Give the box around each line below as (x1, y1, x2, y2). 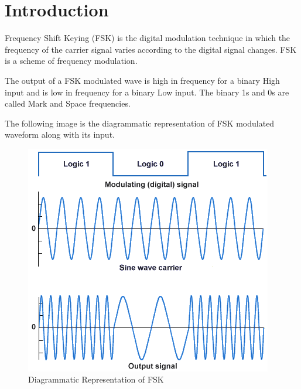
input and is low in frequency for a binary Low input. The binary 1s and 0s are (5, 86, 289, 98)
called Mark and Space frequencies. (5, 97, 131, 110)
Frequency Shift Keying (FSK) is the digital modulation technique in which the (5, 32, 290, 44)
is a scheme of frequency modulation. (5, 54, 138, 67)
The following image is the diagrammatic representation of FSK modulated (5, 117, 275, 129)
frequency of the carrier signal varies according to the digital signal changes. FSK (5, 43, 297, 55)
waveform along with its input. (5, 128, 115, 141)
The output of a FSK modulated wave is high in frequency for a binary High (5, 74, 280, 86)
